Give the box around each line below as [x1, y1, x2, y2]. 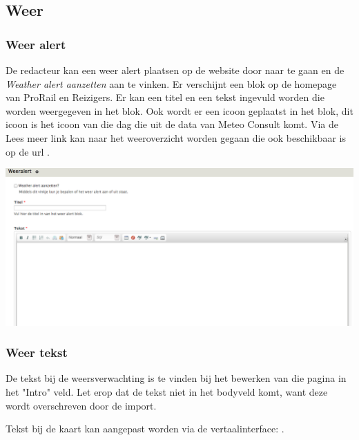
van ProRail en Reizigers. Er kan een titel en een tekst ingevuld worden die [6, 90, 324, 104]
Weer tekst [6, 344, 68, 361]
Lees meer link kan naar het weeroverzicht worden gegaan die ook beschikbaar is [6, 130, 346, 145]
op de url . [6, 144, 50, 158]
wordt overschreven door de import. [6, 398, 157, 412]
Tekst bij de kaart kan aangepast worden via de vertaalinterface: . [6, 421, 284, 436]
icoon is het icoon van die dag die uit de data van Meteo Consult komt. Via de [6, 117, 338, 131]
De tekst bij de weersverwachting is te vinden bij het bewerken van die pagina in [6, 371, 347, 385]
